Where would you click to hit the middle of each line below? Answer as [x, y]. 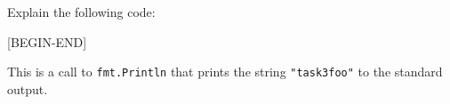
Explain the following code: [81, 12]
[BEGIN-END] [47, 41]
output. [28, 88]
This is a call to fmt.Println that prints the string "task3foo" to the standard [225, 72]
